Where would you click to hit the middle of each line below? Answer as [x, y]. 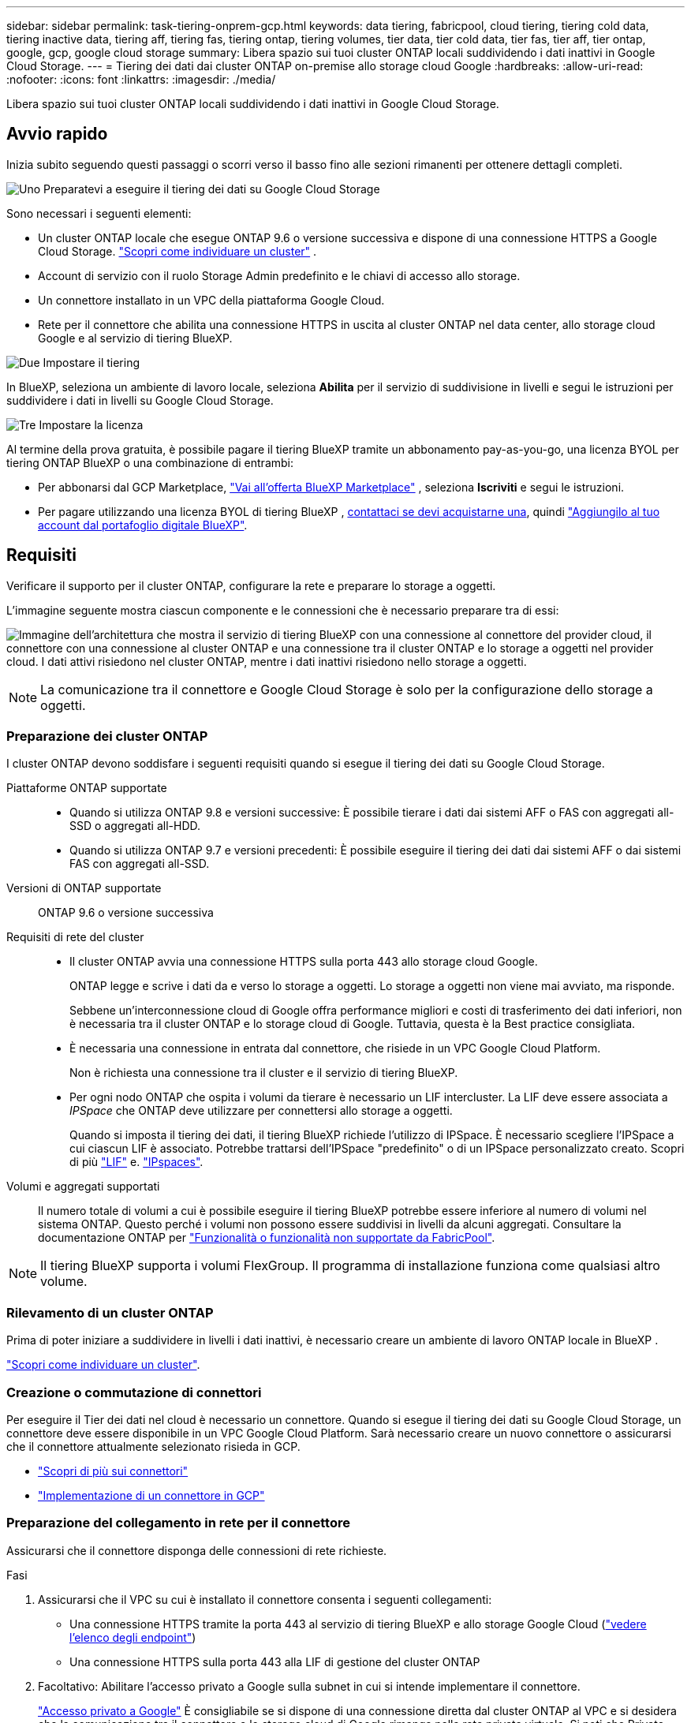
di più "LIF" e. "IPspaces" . [136, 1162]
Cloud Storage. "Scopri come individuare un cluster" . [177, 251]
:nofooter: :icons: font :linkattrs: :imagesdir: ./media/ [141, 79]
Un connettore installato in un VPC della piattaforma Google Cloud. [211, 300]
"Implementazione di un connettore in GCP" [151, 1495]
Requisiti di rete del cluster [75, 937]
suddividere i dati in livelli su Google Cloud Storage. [140, 400]
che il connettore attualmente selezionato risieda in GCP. [153, 1446]
